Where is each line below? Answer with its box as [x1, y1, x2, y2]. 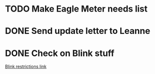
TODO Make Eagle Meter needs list [5, 3, 148, 15]
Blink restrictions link [5, 64, 47, 70]
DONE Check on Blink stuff [5, 47, 115, 59]
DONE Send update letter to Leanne [5, 26, 151, 37]
